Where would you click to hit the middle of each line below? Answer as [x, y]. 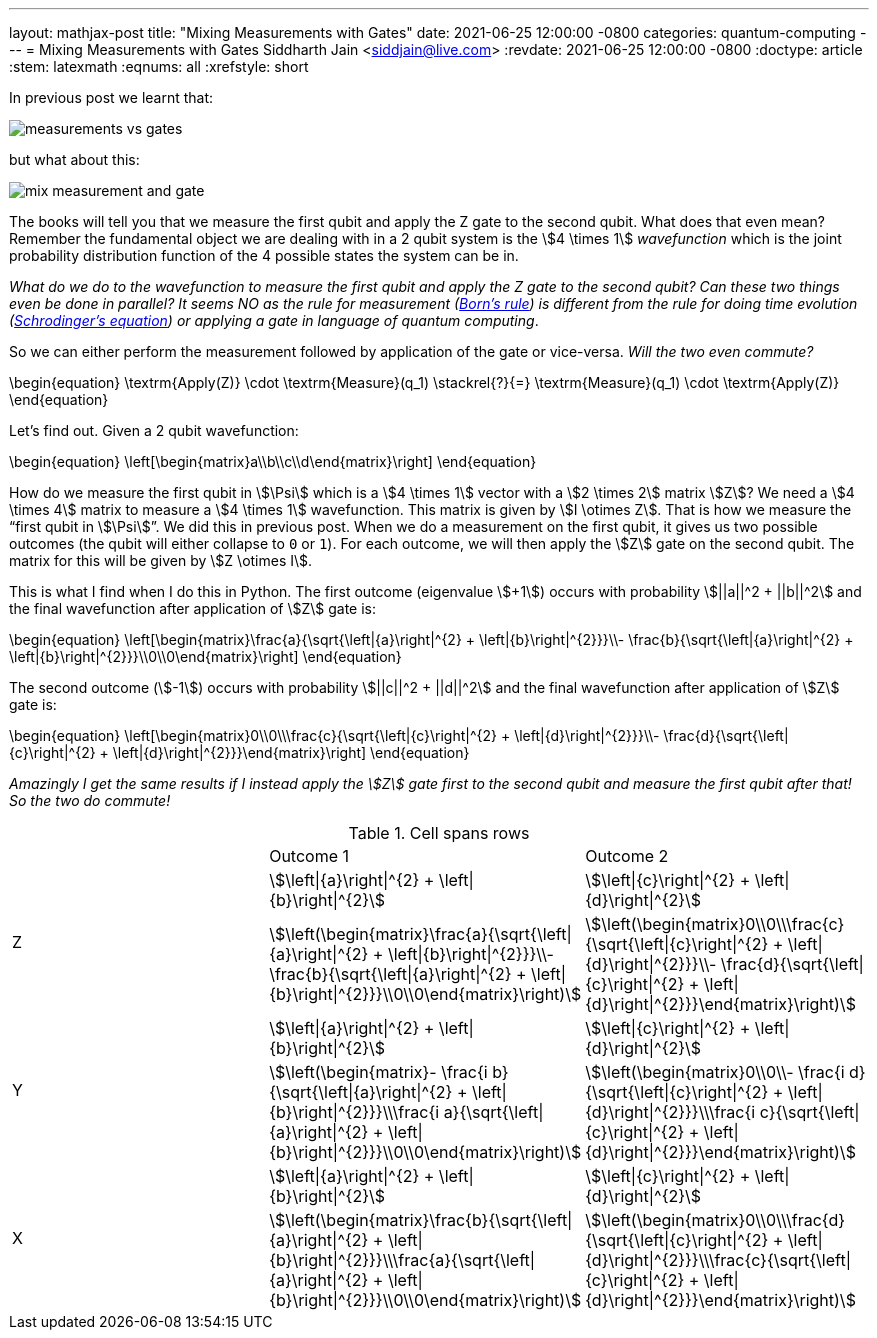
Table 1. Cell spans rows [439, 833]
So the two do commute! [90, 800]
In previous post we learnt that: [111, 97]
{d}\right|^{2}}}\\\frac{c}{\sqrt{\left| [718, 1260]
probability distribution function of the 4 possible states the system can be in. [264, 255]
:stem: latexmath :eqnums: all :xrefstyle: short [159, 66]
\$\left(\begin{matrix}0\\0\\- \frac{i [715, 1072]
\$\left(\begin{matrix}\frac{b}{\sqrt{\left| [421, 1220]
